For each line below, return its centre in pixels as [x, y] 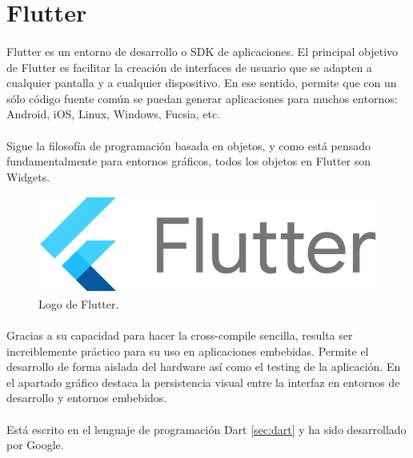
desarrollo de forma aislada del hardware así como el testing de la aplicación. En [204, 366]
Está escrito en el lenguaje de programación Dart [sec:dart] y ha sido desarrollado [206, 429]
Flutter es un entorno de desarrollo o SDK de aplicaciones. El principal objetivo [202, 51]
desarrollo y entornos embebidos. [87, 398]
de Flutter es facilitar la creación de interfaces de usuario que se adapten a [189, 67]
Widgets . [28, 176]
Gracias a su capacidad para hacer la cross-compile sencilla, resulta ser [180, 335]
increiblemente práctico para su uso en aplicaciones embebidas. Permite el [188, 350]
